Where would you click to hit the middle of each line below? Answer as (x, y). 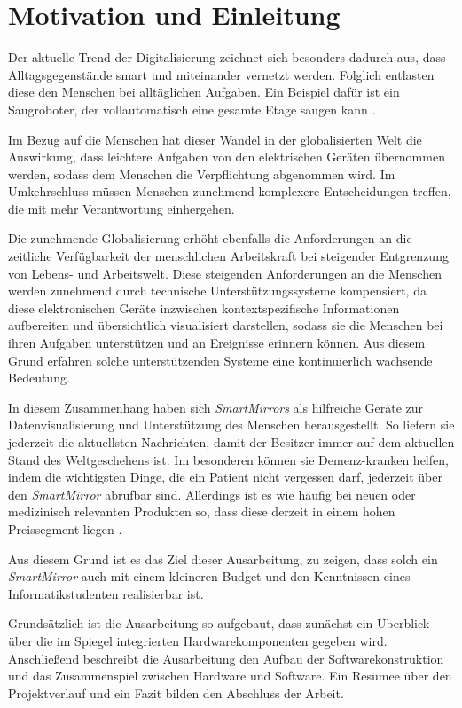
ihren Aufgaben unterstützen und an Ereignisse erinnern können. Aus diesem (217, 343)
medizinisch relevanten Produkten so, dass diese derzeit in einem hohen (202, 511)
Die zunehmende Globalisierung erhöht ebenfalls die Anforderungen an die (210, 238)
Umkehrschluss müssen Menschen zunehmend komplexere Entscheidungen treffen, (230, 191)
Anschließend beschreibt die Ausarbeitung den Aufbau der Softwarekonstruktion (226, 658)
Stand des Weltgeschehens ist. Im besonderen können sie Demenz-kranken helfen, (228, 459)
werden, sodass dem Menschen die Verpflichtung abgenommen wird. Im (202, 173)
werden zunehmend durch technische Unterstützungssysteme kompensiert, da (217, 291)
